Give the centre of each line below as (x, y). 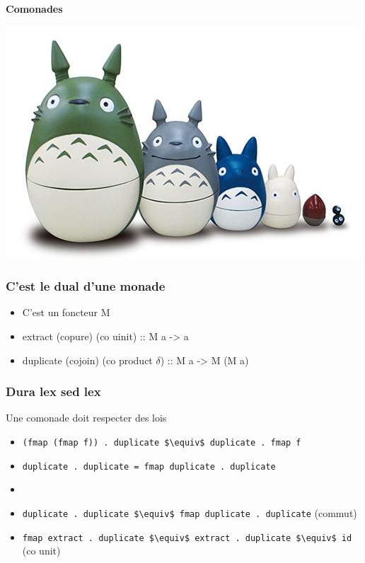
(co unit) (41, 551)
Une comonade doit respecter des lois (86, 418)
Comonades (34, 8)
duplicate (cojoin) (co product (87, 360)
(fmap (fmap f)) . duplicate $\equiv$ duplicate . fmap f (162, 443)
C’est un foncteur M (66, 312)
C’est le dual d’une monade (86, 286)
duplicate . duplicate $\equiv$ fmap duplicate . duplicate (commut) (190, 512)
